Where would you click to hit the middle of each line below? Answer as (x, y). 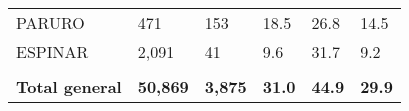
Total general (69, 86)
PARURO (50, 22)
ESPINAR (52, 51)
